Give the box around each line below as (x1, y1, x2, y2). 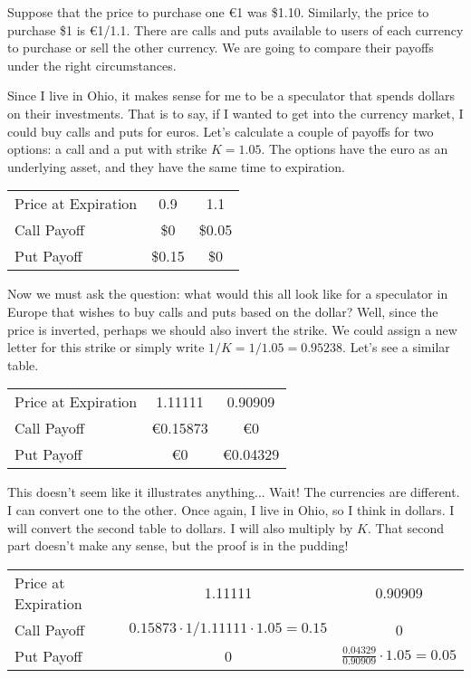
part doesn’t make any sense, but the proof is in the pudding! (7, 536, 349, 555)
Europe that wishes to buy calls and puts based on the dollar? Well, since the (7, 301, 438, 320)
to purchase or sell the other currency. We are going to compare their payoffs (7, 38, 434, 57)
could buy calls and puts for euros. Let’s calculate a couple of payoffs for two (7, 121, 434, 140)
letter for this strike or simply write (7, 338, 205, 357)
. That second (367, 518, 445, 537)
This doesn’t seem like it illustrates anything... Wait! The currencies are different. (7, 482, 460, 501)
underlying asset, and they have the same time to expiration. (7, 157, 345, 176)
